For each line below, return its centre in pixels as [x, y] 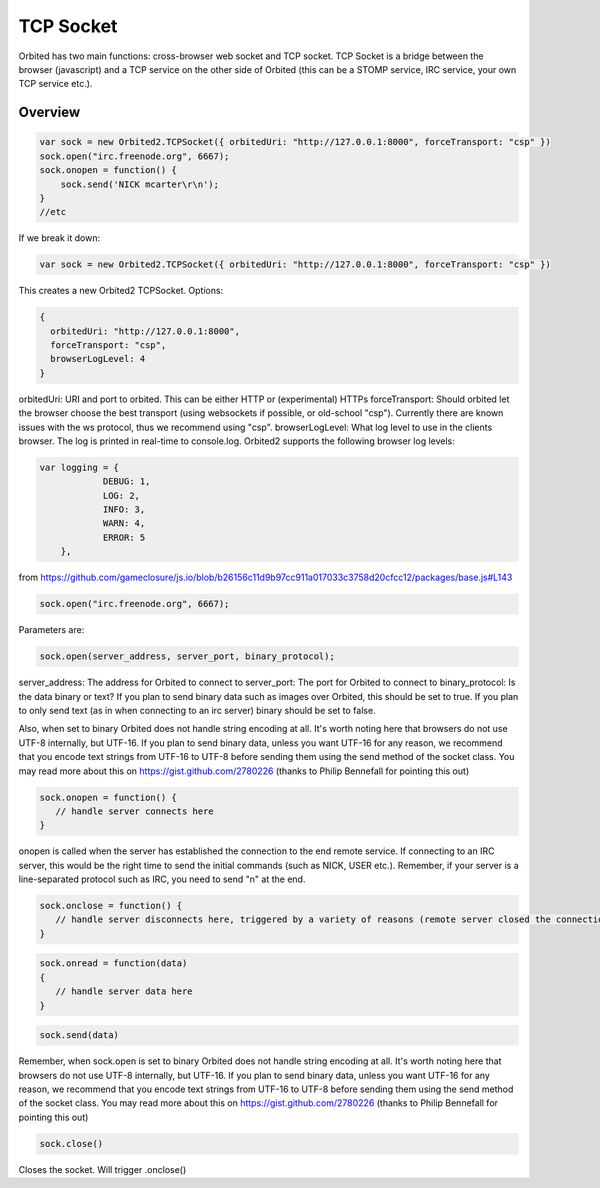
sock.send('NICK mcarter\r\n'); [140, 184]
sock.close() [71, 1143]
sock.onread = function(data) [113, 963]
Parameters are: [51, 630]
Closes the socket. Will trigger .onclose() [102, 1169]
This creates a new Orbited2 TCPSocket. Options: [121, 291]
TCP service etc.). [55, 84]
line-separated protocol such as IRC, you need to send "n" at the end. [162, 879]
